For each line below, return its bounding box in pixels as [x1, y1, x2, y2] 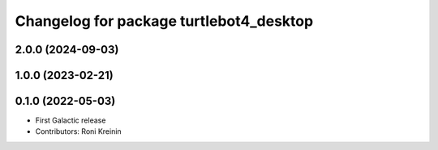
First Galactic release [35, 115, 106, 125]
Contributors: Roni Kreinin [35, 127, 122, 136]
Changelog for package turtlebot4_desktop [15, 12, 314, 30]
